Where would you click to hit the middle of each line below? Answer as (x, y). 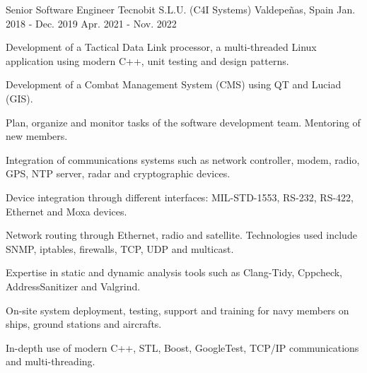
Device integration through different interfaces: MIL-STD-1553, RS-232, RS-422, (180, 197)
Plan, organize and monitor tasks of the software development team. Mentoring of (183, 122)
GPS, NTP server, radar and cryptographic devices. (118, 173)
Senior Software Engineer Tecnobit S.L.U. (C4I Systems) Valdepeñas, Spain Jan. (181, 9)
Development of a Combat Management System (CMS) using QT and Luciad (174, 84)
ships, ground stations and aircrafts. (84, 324)
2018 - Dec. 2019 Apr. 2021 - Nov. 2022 (91, 23)
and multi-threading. (51, 361)
